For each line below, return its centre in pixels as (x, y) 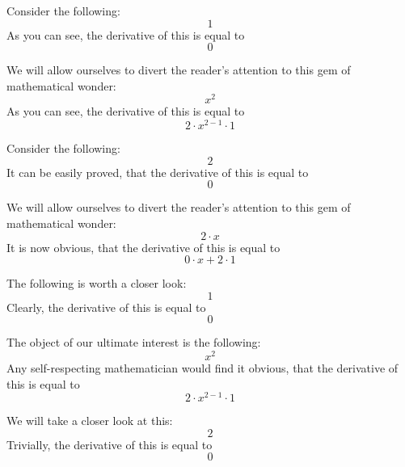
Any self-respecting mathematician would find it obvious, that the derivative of (202, 367)
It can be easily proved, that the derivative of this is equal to (158, 172)
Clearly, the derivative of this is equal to (106, 307)
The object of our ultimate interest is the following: (134, 342)
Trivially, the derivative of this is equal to (110, 444)
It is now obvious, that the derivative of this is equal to (143, 247)
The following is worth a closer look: (97, 283)
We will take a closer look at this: (90, 421)
